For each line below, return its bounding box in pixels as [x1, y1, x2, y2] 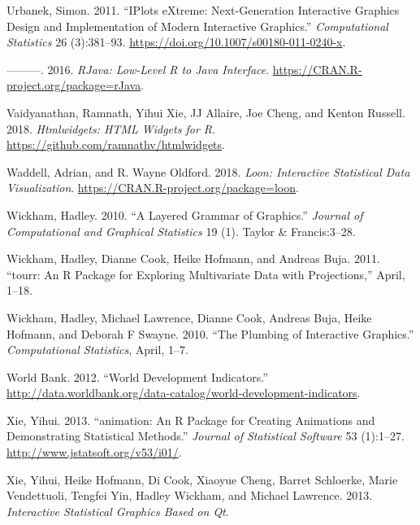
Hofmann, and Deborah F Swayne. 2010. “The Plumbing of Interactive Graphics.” [6, 325, 414, 342]
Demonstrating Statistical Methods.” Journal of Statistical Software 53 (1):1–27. [6, 427, 405, 444]
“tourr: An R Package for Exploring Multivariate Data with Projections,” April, [6, 265, 405, 282]
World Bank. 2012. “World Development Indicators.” [6, 368, 268, 385]
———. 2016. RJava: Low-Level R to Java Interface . [6, 60, 270, 77]
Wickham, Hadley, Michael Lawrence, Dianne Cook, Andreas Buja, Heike [6, 308, 372, 326]
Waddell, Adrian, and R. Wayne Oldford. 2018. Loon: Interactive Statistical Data [6, 163, 410, 180]
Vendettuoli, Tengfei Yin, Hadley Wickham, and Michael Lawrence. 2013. [6, 487, 373, 504]
